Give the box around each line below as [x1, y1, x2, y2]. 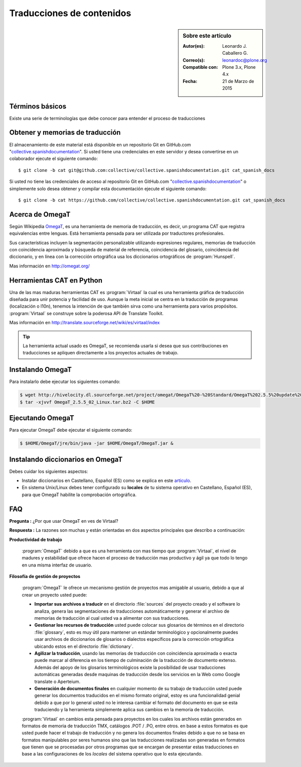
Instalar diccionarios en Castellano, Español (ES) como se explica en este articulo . [22, 477, 192, 484]
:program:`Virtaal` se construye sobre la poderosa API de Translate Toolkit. [9, 310, 164, 316]
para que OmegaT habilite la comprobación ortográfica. [22, 492, 137, 498]
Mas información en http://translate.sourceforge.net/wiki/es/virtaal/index [9, 320, 160, 326]
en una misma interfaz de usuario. [22, 562, 92, 568]
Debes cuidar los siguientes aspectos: [9, 468, 88, 474]
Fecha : [183, 78, 198, 84]
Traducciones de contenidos [9, 8, 131, 19]
